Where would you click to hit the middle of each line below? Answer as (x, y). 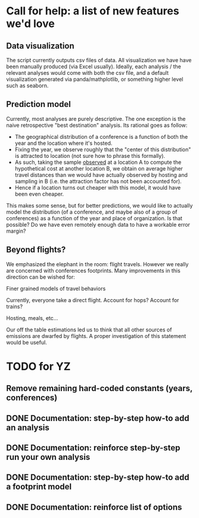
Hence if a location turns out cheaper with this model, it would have (98, 187)
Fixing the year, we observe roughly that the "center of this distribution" (103, 149)
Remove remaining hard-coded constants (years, (99, 388)
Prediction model (39, 104)
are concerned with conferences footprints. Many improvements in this (93, 270)
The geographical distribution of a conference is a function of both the (101, 136)
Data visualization (40, 46)
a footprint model (39, 487)
